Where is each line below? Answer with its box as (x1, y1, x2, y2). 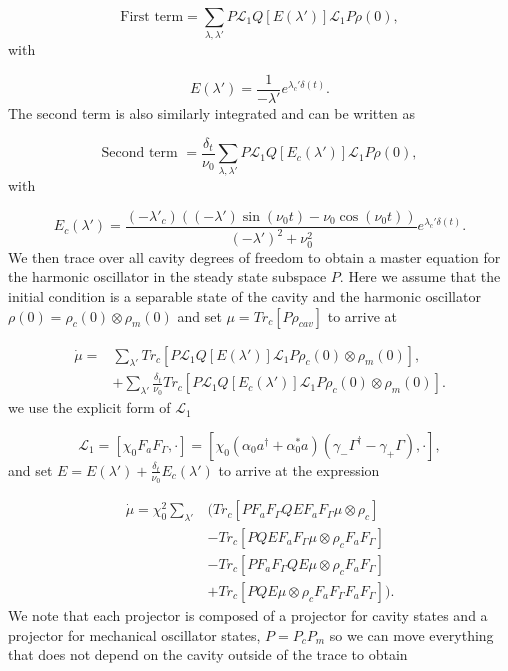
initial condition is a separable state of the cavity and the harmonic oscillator (8, 285, 481, 306)
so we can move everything (329, 624, 494, 645)
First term (120, 10, 184, 24)
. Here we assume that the (339, 266, 501, 287)
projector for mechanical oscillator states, (8, 624, 261, 645)
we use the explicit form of (8, 397, 171, 418)
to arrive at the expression (218, 459, 380, 480)
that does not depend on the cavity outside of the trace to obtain (8, 644, 408, 665)
